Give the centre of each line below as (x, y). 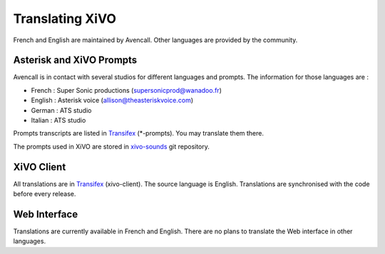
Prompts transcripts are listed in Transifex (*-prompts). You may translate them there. (138, 133)
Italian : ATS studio (58, 121)
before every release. (45, 194)
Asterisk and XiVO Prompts (75, 60)
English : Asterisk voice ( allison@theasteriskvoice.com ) (112, 101)
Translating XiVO (65, 19)
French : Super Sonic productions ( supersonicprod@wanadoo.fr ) (127, 90)
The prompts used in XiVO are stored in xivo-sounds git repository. (112, 146)
